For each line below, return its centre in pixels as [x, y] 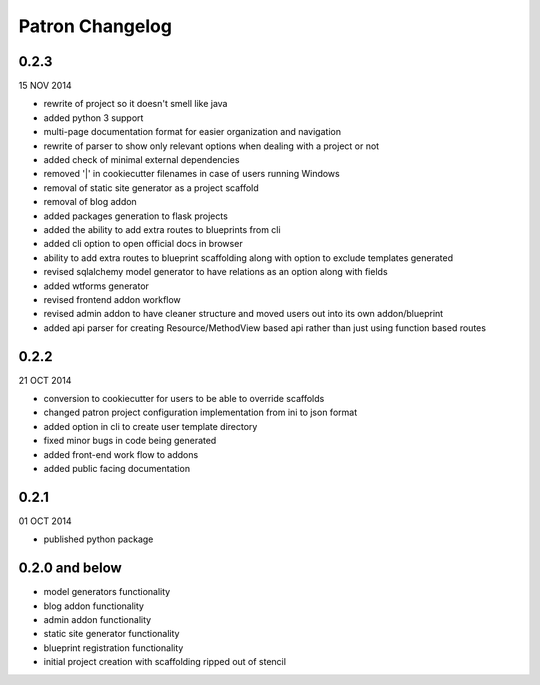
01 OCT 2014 [45, 521]
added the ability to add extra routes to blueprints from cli [162, 229]
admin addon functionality [97, 619]
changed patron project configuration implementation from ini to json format [200, 412]
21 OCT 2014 [45, 380]
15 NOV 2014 [45, 86]
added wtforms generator [96, 286]
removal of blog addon [90, 202]
